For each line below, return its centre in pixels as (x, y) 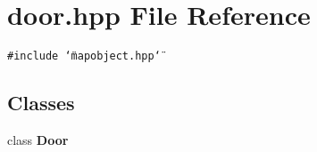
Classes (41, 103)
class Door (38, 139)
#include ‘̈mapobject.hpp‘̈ (84, 56)
